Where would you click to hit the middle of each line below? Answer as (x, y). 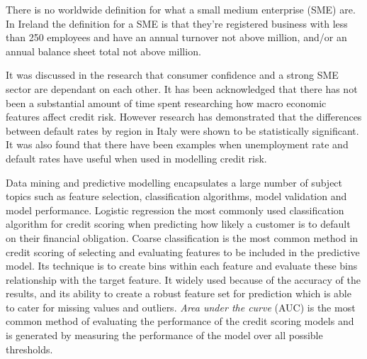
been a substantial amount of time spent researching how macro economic (166, 103)
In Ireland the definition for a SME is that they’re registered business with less (177, 23)
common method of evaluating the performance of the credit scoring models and (180, 321)
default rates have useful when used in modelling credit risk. (136, 158)
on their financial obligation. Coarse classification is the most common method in (182, 237)
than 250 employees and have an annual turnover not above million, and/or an (176, 37)
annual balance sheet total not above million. (103, 51)
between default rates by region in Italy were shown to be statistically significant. (182, 130)
